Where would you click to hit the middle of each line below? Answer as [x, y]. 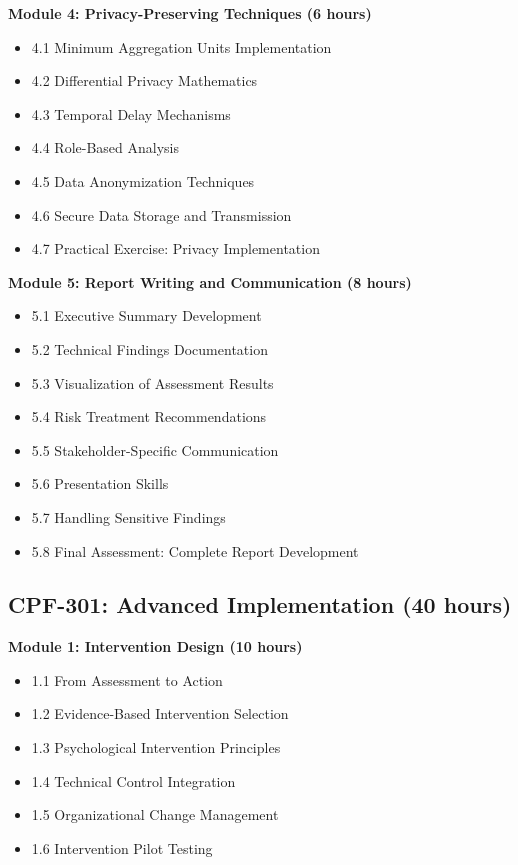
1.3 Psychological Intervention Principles [156, 747]
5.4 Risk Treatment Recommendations [149, 416]
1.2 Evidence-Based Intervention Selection [160, 713]
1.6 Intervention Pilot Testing [122, 847]
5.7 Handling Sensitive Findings [128, 516]
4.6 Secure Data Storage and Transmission [161, 214]
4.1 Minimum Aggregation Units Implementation [181, 46]
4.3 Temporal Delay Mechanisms [131, 113]
